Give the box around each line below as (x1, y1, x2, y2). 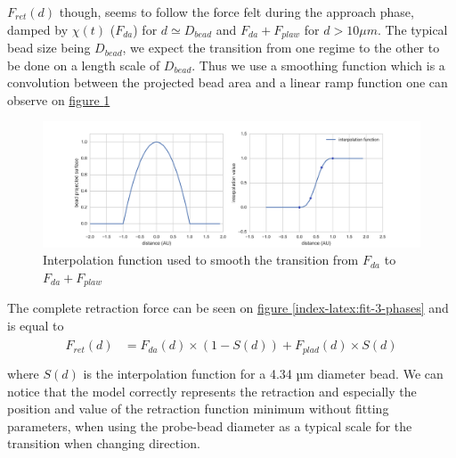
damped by (7, 20, 69, 38)
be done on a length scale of (7, 55, 160, 74)
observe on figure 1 (7, 90, 110, 109)
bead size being (7, 38, 91, 57)
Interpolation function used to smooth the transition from (43, 250, 359, 269)
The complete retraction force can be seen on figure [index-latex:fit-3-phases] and (7, 299, 449, 317)
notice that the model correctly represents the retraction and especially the (7, 381, 417, 400)
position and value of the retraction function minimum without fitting (7, 399, 389, 418)
